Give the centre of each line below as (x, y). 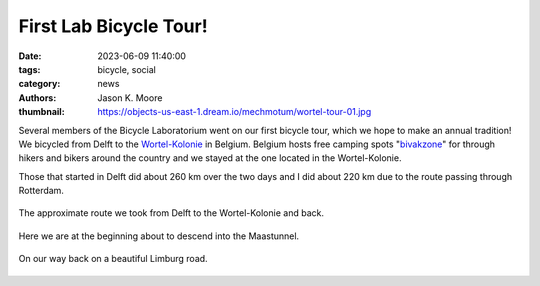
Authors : (37, 97)
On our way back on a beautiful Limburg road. (113, 259)
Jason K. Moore (130, 97)
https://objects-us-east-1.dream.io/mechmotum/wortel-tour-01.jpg (234, 112)
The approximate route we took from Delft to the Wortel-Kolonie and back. (171, 213)
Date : (30, 56)
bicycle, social (127, 69)
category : (39, 84)
